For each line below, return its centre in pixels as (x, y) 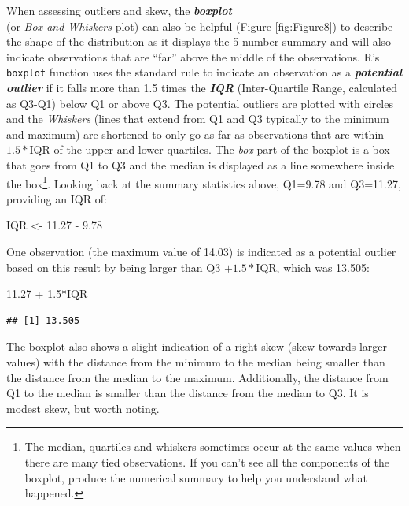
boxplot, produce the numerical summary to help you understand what (196, 477)
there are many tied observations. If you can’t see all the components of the (207, 461)
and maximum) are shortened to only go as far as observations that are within (195, 134)
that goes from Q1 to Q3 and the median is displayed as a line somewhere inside (201, 165)
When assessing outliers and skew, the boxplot (119, 10)
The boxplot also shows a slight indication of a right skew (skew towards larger (197, 346)
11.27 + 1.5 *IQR (47, 294)
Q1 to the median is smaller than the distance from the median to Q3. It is (188, 393)
